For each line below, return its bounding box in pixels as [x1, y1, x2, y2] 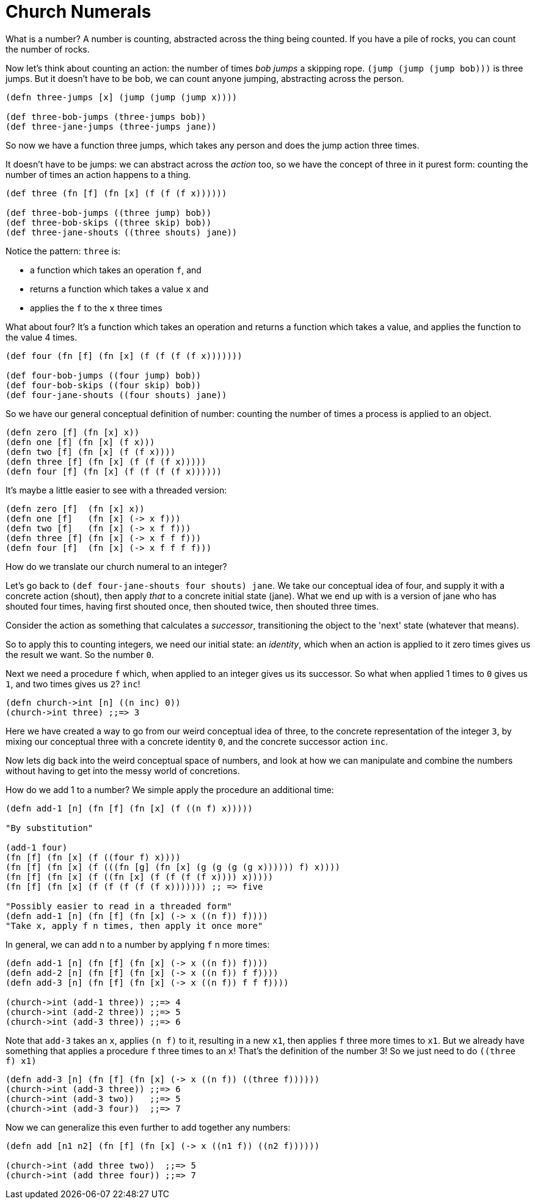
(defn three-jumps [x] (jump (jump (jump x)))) [5, 92, 238, 102]
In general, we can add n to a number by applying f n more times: [5, 939, 270, 950]
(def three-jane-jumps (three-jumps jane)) [5, 121, 217, 131]
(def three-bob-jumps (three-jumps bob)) [5, 111, 206, 122]
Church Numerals [5, 1, 151, 22]
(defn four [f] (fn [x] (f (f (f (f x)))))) [5, 466, 222, 476]
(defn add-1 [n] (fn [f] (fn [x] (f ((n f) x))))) [5, 803, 253, 813]
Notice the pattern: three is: [5, 245, 121, 256]
